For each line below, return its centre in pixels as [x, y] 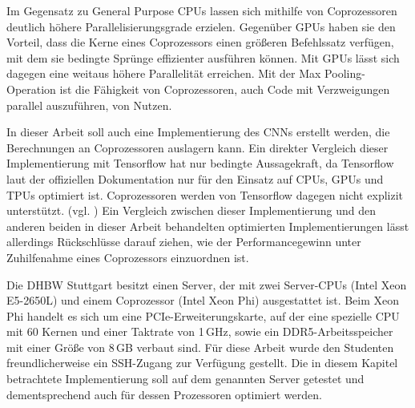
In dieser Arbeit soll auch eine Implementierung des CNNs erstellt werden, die [198, 132]
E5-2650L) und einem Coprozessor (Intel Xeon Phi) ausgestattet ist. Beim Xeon [203, 300]
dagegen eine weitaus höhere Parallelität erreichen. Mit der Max [164, 73]
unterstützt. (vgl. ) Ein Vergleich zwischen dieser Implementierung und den [191, 210]
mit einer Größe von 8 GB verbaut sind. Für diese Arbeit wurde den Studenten [200, 347]
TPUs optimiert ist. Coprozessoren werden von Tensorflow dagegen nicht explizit [205, 194]
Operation [31, 89]
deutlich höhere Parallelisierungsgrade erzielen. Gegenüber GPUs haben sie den [201, 26]
